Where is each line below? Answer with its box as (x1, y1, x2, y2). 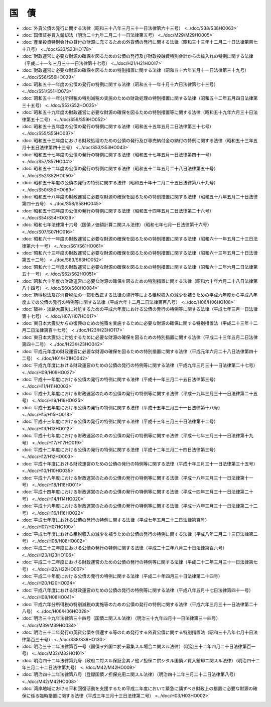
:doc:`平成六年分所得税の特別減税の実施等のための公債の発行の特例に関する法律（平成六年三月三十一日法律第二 (22, 601, 253, 607)
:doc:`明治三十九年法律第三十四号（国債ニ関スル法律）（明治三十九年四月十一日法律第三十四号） (22, 615, 221, 621)
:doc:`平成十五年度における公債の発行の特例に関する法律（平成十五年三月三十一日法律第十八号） (22, 404, 223, 410)
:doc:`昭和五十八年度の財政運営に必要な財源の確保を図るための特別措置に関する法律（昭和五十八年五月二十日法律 (22, 193, 258, 199)
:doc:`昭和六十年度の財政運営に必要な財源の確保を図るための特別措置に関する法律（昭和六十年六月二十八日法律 (22, 278, 253, 284)
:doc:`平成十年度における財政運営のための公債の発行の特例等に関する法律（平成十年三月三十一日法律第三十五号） (22, 460, 258, 466)
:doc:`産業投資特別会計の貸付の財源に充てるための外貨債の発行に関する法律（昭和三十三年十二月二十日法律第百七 (22, 39, 258, 45)
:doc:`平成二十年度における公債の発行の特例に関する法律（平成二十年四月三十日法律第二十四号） (22, 573, 223, 579)
